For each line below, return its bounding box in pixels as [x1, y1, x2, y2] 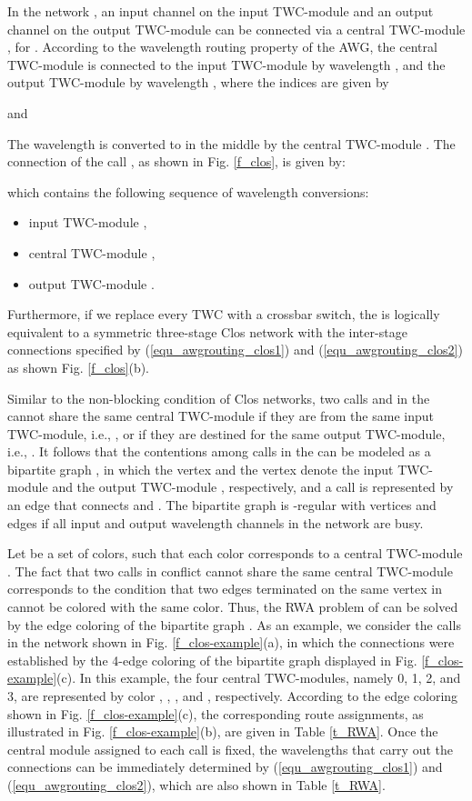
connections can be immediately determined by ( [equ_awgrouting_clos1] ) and [7, 757, 443, 776]
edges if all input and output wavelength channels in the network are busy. [7, 513, 424, 532]
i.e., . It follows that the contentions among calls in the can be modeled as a [7, 442, 431, 461]
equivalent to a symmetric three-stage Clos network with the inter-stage [7, 322, 407, 341]
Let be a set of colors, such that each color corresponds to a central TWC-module [7, 544, 463, 563]
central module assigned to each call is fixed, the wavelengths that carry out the [7, 739, 453, 758]
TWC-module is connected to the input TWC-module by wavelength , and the [7, 55, 446, 74]
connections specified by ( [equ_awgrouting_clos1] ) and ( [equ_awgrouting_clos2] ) [7, 340, 463, 359]
